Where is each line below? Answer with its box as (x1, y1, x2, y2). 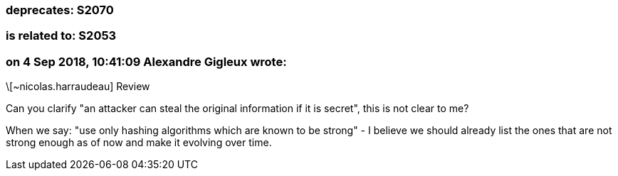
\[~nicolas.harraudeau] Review (6, 80, 150, 93)
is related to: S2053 (6, 28, 117, 43)
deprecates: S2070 (6, 3, 114, 17)
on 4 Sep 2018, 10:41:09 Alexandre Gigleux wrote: (6, 54, 287, 69)
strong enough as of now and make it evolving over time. (6, 136, 272, 149)
